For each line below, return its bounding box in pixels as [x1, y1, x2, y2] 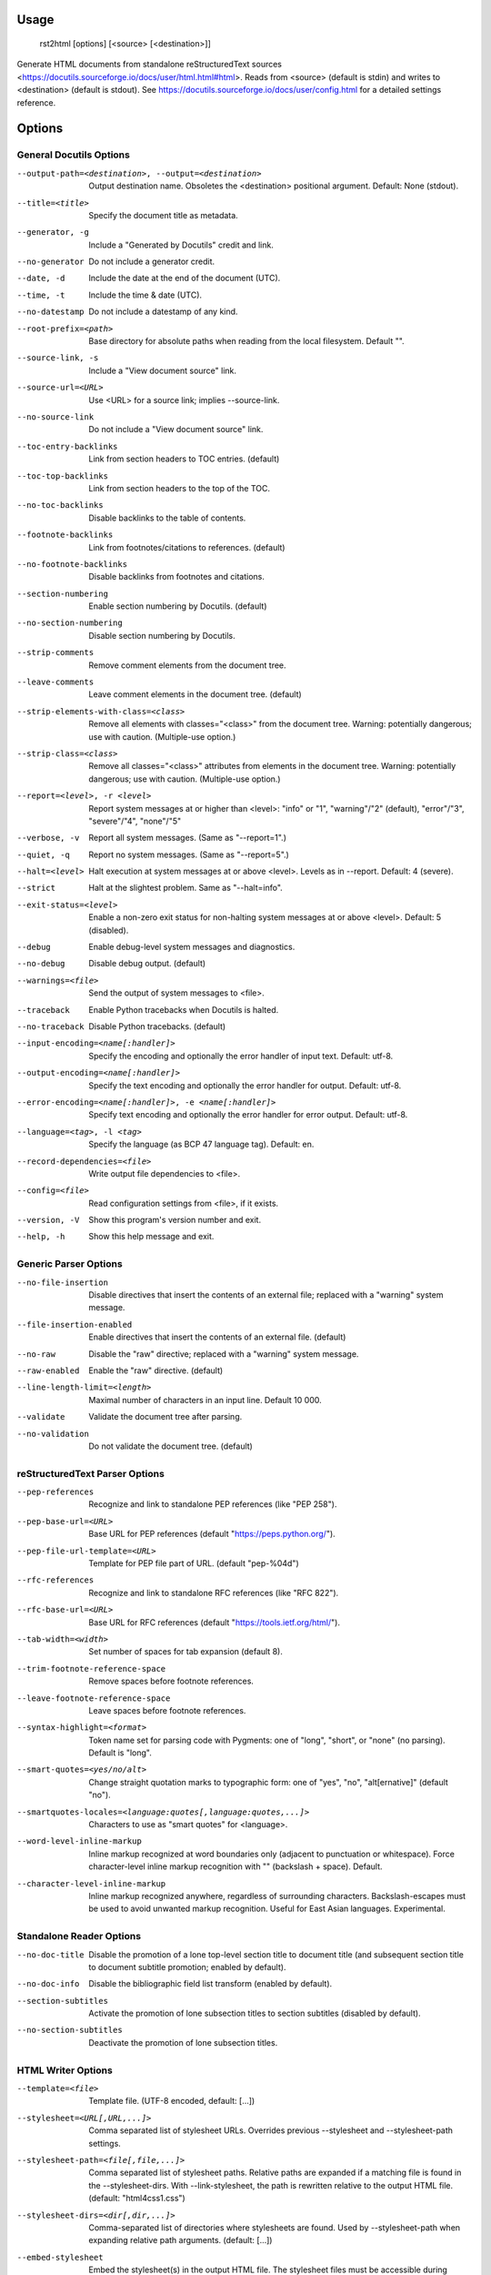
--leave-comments [16, 677, 95, 687]
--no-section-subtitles [16, 2025, 123, 2036]
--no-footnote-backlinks [16, 559, 127, 569]
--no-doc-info [16, 1979, 80, 1989]
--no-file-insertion [16, 1277, 109, 1288]
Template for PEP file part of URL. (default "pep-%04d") [88, 1558, 299, 1569]
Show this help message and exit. [88, 1231, 215, 1242]
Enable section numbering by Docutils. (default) [88, 601, 267, 612]
